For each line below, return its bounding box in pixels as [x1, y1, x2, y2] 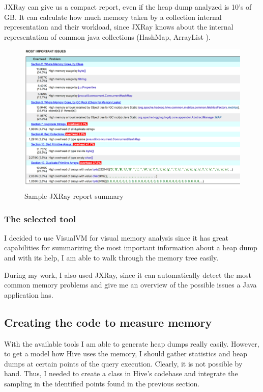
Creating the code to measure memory [4, 314, 212, 330]
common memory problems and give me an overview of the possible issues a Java [4, 279, 257, 290]
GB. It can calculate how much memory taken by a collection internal [4, 11, 222, 22]
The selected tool [4, 212, 76, 225]
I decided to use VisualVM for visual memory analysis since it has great [4, 232, 228, 243]
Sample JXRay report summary [24, 191, 124, 201]
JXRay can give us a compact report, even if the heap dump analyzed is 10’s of [4, 2, 252, 12]
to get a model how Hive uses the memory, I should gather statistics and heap [4, 348, 248, 359]
